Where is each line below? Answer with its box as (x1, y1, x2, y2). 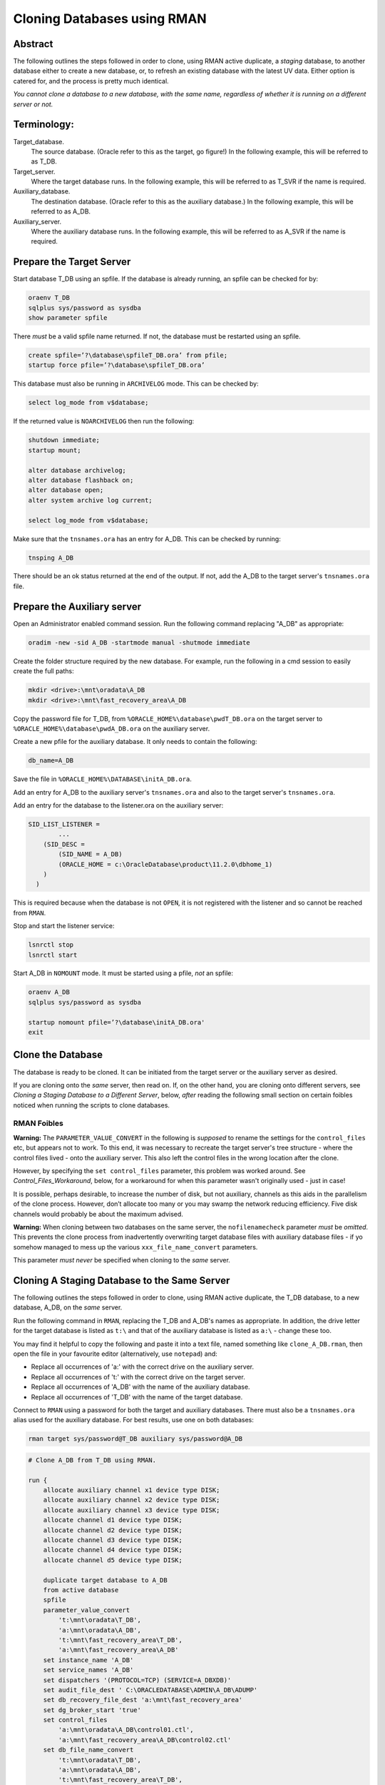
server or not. (13, 100, 53, 109)
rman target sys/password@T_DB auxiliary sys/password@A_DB (28, 1435, 243, 1443)
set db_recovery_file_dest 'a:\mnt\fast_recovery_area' (43, 1696, 243, 1704)
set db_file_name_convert (43, 1746, 134, 1754)
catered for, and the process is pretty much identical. (13, 76, 169, 85)
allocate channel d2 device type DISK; (43, 1526, 183, 1534)
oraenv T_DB (28, 293, 71, 302)
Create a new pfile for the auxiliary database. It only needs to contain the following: (13, 738, 257, 746)
